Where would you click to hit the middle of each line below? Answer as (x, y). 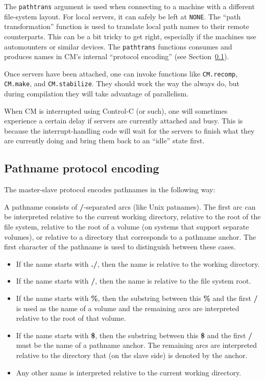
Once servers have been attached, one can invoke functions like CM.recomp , (121, 73)
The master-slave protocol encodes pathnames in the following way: (110, 189)
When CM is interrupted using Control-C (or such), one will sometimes (116, 110)
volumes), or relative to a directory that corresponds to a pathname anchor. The (130, 236)
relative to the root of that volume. (71, 318)
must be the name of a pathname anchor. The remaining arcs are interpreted (137, 345)
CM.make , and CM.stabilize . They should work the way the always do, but (122, 83)
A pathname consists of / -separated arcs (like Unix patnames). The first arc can (130, 206)
